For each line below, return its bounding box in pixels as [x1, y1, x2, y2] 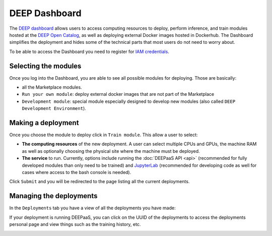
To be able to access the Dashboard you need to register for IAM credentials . [9, 48, 170, 54]
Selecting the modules [9, 62, 82, 70]
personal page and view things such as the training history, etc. [9, 221, 141, 227]
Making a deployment [9, 119, 79, 127]
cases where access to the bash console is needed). [22, 169, 131, 175]
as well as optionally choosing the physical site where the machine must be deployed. [22, 148, 200, 154]
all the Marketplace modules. [22, 84, 83, 90]
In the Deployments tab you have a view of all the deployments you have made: [9, 205, 176, 211]
